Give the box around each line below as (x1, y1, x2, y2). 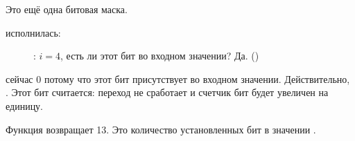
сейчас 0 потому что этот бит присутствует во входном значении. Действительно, (6, 71, 350, 86)
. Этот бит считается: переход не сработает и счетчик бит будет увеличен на (6, 85, 329, 100)
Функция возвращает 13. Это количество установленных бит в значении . (6, 122, 316, 136)
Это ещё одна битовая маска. (6, 2, 128, 16)
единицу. (6, 98, 44, 113)
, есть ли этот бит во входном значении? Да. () (60, 48, 259, 63)
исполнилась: (6, 25, 61, 39)
